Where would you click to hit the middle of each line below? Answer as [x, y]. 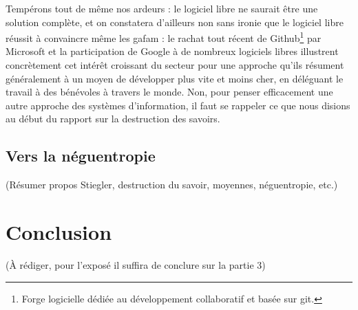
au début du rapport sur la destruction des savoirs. [113, 119]
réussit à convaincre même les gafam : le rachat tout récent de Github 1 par [164, 37]
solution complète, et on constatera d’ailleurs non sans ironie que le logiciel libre [175, 22]
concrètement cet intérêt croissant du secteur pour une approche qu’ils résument [175, 65]
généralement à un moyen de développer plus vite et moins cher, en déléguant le [175, 78]
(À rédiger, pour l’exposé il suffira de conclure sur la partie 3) [136, 264]
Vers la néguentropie [81, 156]
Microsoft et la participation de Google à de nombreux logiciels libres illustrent [172, 51]
